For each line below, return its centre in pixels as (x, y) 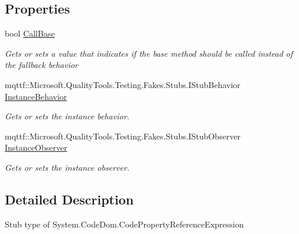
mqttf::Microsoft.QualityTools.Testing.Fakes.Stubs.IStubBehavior (123, 84)
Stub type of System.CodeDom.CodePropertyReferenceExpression (124, 224)
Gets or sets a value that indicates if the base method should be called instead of (149, 53)
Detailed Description (69, 199)
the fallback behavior (41, 65)
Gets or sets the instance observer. (67, 167)
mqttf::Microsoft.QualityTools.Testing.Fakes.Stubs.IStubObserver (123, 136)
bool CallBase (30, 33)
